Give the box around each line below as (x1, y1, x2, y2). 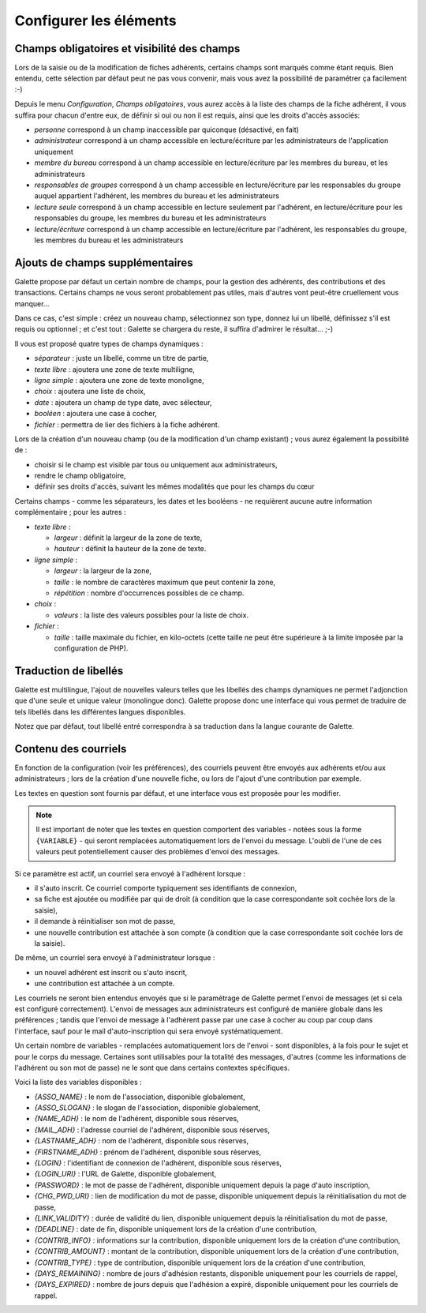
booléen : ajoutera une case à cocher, (34, 409, 157, 418)
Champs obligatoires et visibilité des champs (14, 42, 241, 55)
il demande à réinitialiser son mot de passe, (34, 917, 176, 926)
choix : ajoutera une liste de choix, (34, 387, 146, 396)
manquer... (14, 298, 50, 308)
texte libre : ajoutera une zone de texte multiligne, (34, 364, 195, 374)
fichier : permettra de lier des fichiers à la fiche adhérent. (34, 419, 220, 430)
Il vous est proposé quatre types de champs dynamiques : (14, 339, 204, 348)
